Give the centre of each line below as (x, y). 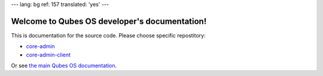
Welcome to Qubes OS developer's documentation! (109, 21)
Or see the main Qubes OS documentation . (64, 66)
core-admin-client (48, 55)
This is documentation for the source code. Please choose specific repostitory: (108, 35)
